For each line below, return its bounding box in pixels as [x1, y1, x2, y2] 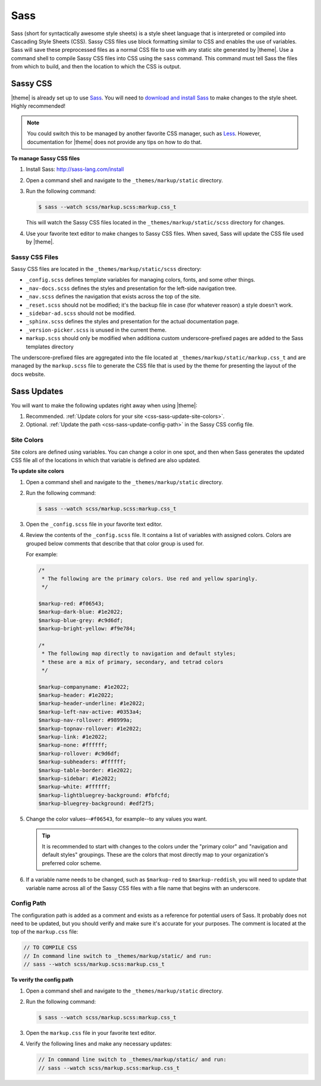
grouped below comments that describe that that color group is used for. [26, 539, 204, 547]
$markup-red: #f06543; [38, 600, 105, 607]
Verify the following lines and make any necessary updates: [26, 1040, 172, 1047]
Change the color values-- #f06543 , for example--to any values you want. [26, 816, 207, 823]
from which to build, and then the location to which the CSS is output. [11, 63, 181, 70]
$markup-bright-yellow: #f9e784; [38, 625, 136, 632]
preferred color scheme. [42, 859, 102, 866]
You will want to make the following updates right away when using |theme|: [11, 402, 197, 409]
